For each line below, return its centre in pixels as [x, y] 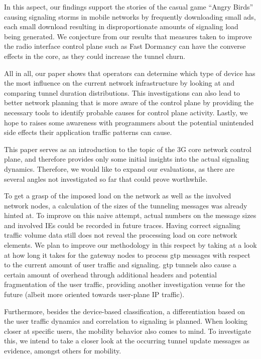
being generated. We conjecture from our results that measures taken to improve [128, 36]
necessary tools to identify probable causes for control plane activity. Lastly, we [126, 112]
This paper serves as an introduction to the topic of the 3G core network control [128, 149]
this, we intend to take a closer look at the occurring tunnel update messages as [127, 341]
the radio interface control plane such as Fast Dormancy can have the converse [125, 46]
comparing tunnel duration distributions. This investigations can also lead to [122, 92]
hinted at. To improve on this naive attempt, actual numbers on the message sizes [130, 215]
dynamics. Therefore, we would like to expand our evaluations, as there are [119, 168]
